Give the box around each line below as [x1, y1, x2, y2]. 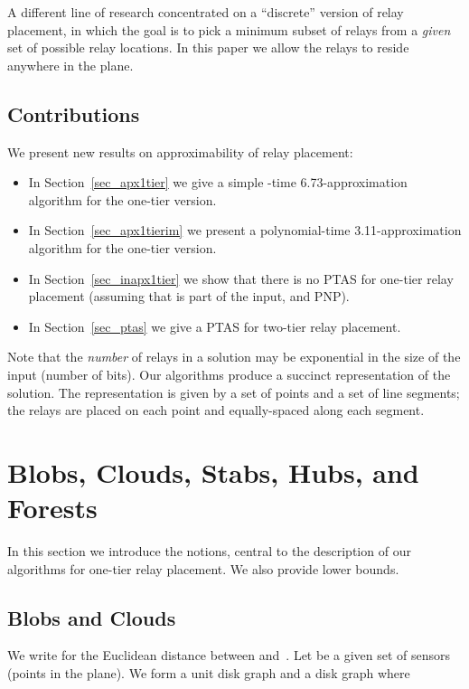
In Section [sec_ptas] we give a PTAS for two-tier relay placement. [28, 316, 401, 335]
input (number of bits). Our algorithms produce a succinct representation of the [7, 364, 451, 383]
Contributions [7, 99, 140, 127]
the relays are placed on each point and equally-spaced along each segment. [7, 401, 425, 420]
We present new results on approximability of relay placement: [7, 142, 353, 161]
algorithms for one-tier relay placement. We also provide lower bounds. [7, 559, 399, 578]
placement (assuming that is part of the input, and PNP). [28, 287, 350, 306]
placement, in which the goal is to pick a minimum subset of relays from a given [7, 20, 451, 39]
